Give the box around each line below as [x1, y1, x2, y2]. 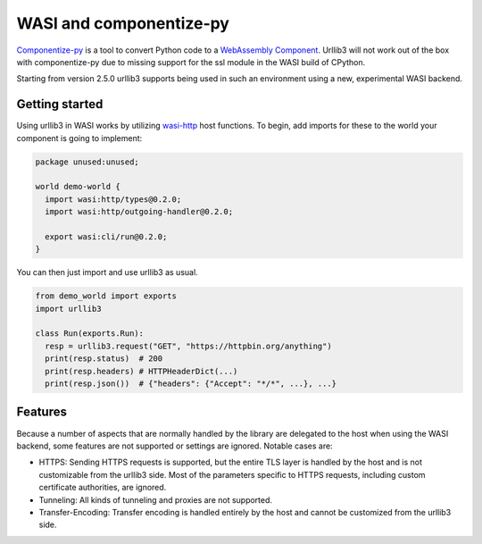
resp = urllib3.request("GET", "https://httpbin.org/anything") [45, 340, 332, 351]
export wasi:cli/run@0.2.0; [45, 231, 168, 241]
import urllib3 [35, 304, 102, 314]
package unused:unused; [35, 156, 140, 167]
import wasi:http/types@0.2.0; [45, 194, 182, 205]
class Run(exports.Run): [35, 329, 145, 339]
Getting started [16, 96, 104, 112]
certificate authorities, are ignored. [38, 482, 167, 493]
